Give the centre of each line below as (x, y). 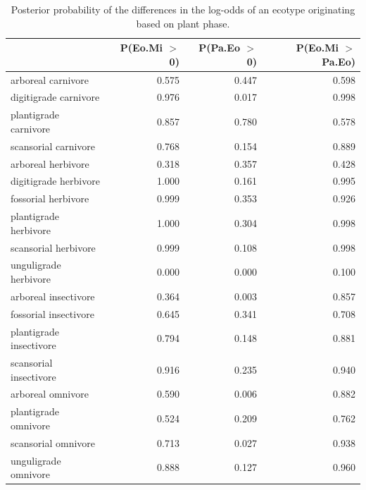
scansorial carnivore (53, 146)
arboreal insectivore (53, 296)
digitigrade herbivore (55, 181)
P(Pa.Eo (219, 48)
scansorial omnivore (53, 442)
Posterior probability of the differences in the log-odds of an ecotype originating (183, 9)
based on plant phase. (183, 23)
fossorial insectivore (52, 313)
